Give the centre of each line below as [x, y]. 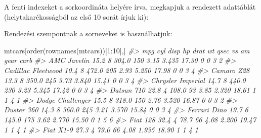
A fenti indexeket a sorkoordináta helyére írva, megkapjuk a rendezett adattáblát [130, 7]
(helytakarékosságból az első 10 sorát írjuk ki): [76, 16]
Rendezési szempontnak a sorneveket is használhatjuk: [88, 33]
